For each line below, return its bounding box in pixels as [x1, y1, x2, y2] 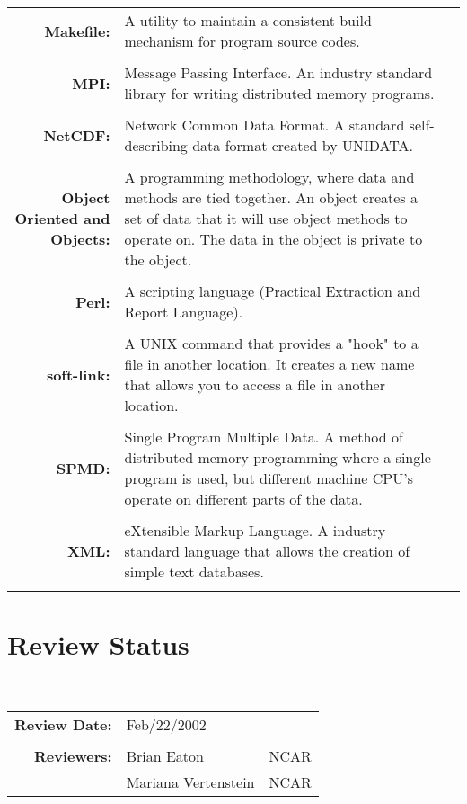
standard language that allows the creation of [124, 540, 410, 561]
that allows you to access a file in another [124, 374, 385, 395]
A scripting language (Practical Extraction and [124, 281, 421, 301]
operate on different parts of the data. [124, 488, 363, 509]
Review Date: [14, 713, 112, 735]
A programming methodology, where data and [124, 166, 415, 187]
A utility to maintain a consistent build [124, 10, 372, 31]
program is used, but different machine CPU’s [124, 468, 414, 488]
